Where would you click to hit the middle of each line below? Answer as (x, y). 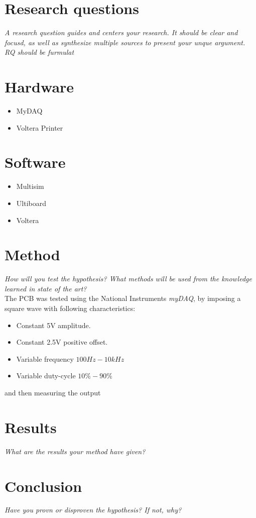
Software (35, 162)
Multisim (30, 186)
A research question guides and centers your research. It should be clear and (121, 32)
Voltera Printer (40, 127)
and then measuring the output (53, 392)
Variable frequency (45, 358)
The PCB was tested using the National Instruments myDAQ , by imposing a (123, 298)
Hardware (39, 87)
